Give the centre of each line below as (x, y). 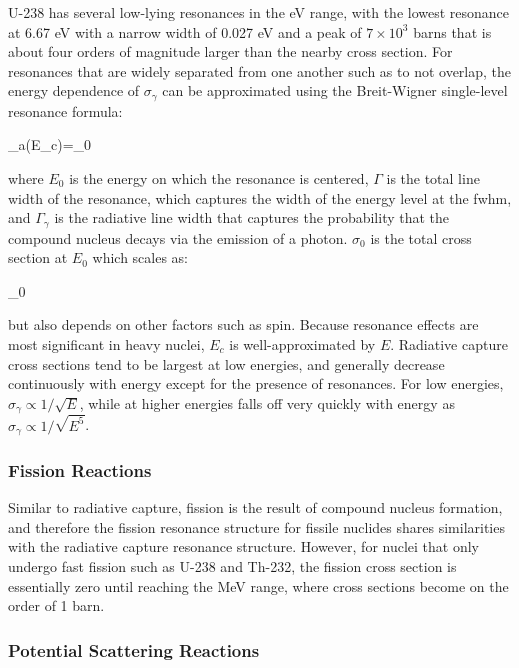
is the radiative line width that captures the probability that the (252, 217)
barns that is (452, 31)
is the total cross (421, 237)
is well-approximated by (302, 344)
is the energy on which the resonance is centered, (219, 178)
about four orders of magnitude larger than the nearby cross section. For (230, 51)
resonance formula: (65, 110)
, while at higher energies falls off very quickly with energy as (267, 402)
